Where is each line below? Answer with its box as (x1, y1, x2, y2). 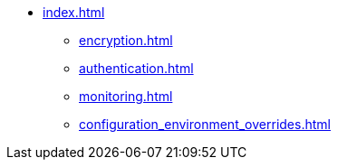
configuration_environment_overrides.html (79, 116, 331, 132)
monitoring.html (79, 88, 173, 104)
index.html (43, 5, 105, 20)
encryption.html (79, 32, 173, 48)
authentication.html (79, 60, 194, 76)
